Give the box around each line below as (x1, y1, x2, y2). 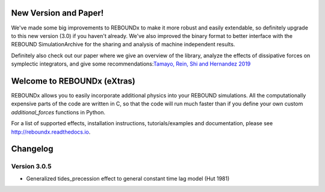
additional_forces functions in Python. (11, 108, 105, 116)
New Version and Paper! (11, 8, 104, 18)
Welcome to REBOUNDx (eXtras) (11, 76, 135, 86)
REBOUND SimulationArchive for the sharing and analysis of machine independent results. (11, 41, 235, 48)
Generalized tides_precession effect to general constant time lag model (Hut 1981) (26, 175, 230, 182)
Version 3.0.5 (11, 163, 52, 171)
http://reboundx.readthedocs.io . (11, 128, 91, 135)
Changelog (11, 144, 54, 154)
